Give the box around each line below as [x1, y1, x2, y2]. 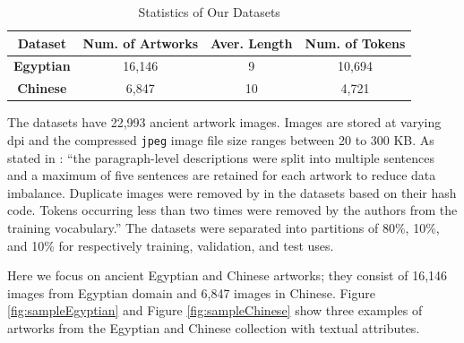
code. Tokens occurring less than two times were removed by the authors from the [7, 201, 458, 219]
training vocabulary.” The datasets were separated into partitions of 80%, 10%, [7, 219, 440, 236]
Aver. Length [211, 33, 293, 52]
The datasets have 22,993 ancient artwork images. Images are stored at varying [7, 113, 442, 132]
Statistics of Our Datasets [138, 3, 280, 21]
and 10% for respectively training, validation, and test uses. [7, 236, 334, 254]
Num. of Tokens [305, 33, 406, 52]
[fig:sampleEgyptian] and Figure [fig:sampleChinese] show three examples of [7, 301, 423, 320]
